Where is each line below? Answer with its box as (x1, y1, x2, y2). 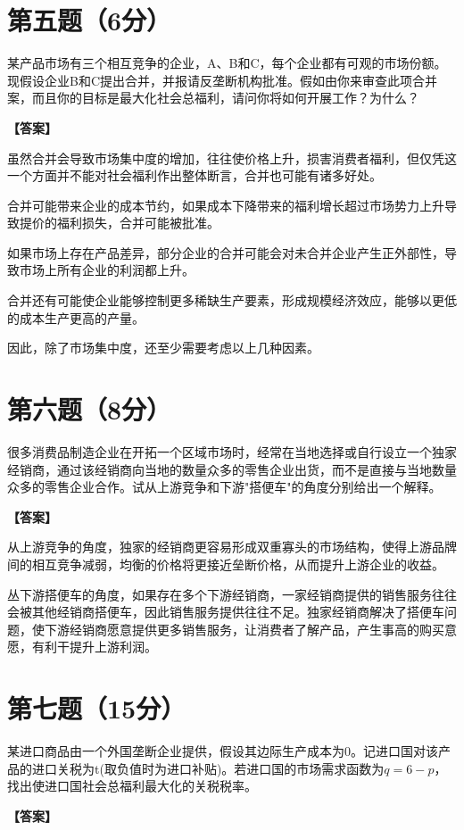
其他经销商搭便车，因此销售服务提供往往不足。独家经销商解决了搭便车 (31, 602, 444, 621)
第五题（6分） (7, 2, 172, 38)
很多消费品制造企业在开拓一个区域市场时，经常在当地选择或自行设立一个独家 (7, 442, 457, 461)
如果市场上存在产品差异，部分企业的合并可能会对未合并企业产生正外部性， (7, 243, 444, 261)
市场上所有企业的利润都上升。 (19, 261, 195, 279)
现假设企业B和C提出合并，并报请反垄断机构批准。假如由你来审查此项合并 (7, 71, 438, 89)
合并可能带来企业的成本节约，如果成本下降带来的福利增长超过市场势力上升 (7, 195, 444, 214)
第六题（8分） (7, 391, 172, 427)
